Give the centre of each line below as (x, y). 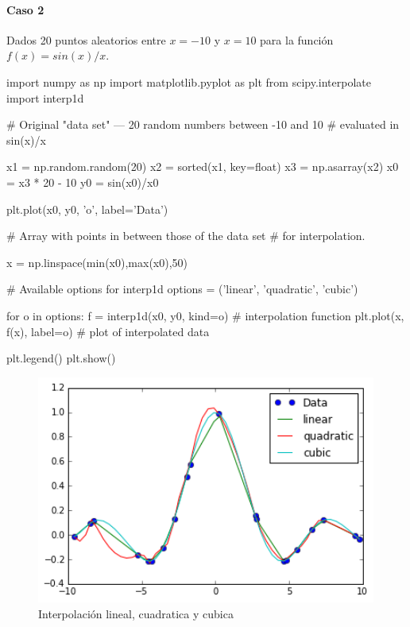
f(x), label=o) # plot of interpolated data (108, 331)
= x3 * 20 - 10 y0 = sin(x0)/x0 (83, 182)
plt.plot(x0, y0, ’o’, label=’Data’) (87, 209)
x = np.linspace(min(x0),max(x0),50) (97, 262)
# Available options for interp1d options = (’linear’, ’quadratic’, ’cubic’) (182, 289)
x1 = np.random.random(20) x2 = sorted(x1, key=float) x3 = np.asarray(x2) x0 (203, 166)
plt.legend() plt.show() (61, 358)
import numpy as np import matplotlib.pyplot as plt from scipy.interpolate (189, 81)
